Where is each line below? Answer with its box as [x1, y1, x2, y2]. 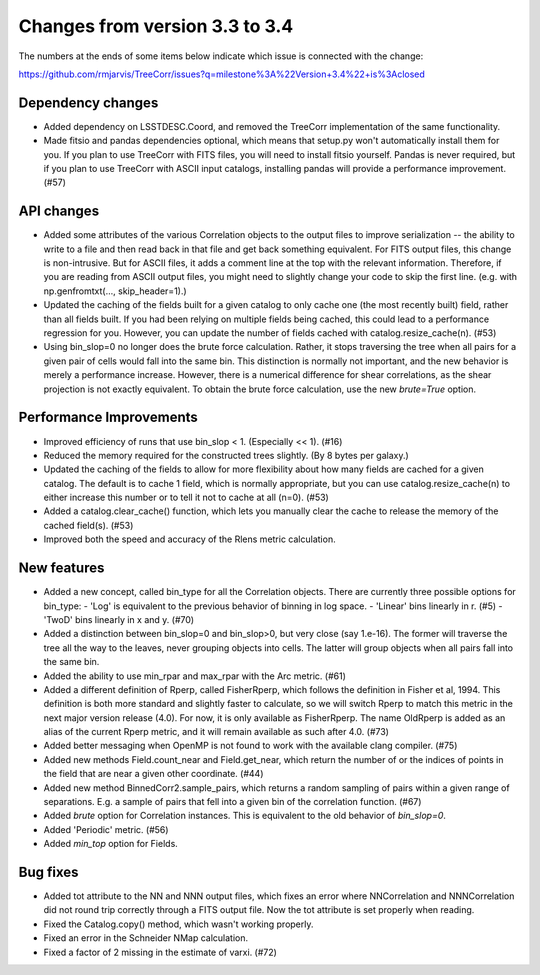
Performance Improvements [18, 409, 199, 426]
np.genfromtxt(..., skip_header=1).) [43, 285, 187, 297]
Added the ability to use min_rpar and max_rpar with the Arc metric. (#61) [43, 670, 347, 682]
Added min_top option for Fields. [43, 838, 179, 850]
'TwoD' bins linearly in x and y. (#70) [43, 613, 195, 625]
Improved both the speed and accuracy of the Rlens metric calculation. [43, 533, 336, 545]
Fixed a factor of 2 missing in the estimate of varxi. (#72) [43, 946, 277, 958]
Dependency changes [18, 94, 159, 111]
